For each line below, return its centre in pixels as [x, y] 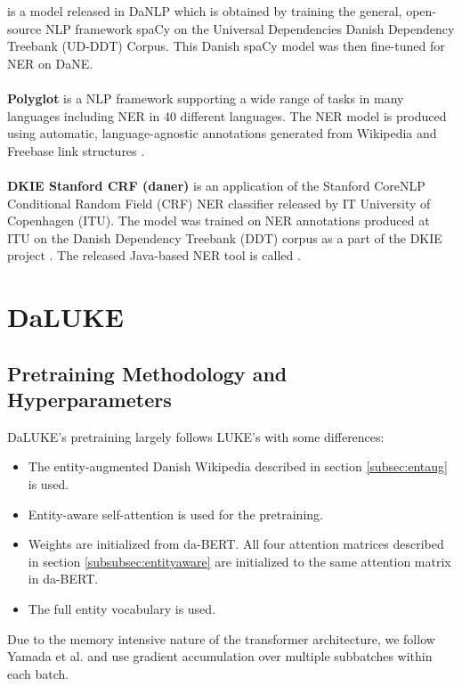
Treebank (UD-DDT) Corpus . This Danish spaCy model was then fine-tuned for [226, 46]
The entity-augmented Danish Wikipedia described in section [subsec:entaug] [238, 466]
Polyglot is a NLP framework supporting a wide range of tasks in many [206, 98]
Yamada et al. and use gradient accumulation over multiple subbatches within [220, 656]
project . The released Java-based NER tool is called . [154, 255]
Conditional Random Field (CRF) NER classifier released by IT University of [219, 203]
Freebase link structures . [76, 150]
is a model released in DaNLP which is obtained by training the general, [205, 11]
